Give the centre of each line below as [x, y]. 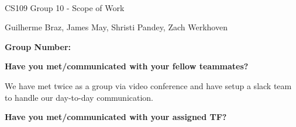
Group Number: [38, 46]
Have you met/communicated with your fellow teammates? [127, 66]
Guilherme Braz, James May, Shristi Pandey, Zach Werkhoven [116, 27]
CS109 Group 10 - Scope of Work [65, 7]
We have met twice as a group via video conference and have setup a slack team [148, 85]
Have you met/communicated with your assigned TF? [116, 117]
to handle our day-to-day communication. [79, 97]
